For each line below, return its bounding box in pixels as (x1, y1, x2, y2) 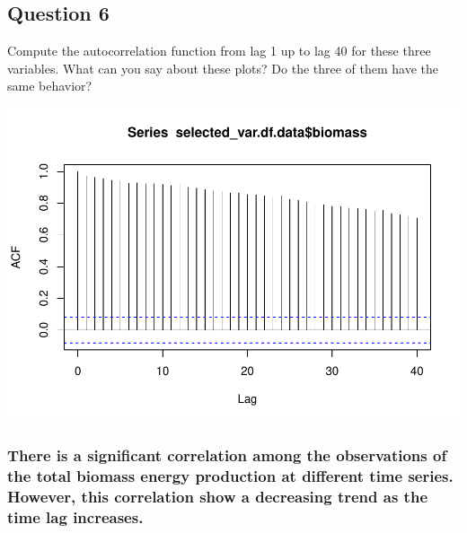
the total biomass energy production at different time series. (7, 465, 454, 487)
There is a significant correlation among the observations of (7, 444, 447, 467)
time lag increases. (7, 506, 144, 529)
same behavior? (7, 76, 93, 95)
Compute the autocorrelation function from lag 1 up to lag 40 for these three (7, 41, 431, 60)
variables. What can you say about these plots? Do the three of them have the (7, 58, 439, 77)
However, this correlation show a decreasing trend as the (7, 485, 428, 508)
